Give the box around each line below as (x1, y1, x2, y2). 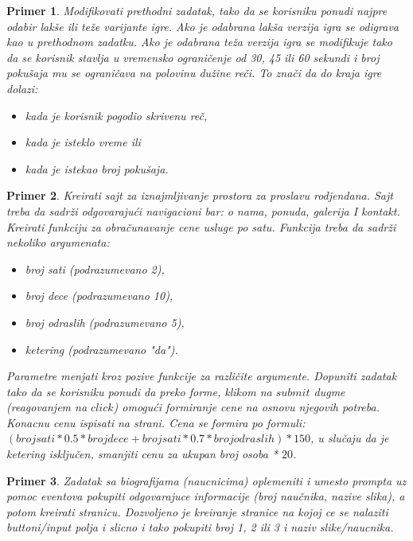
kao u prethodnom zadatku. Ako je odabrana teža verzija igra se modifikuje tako (6, 33, 392, 50)
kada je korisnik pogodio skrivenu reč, (25, 107, 208, 123)
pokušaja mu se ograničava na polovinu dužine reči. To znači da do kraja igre (6, 64, 382, 81)
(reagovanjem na (6, 399, 88, 415)
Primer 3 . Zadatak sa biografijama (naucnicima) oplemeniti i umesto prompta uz (6, 472, 407, 488)
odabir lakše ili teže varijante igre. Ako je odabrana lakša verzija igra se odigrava (6, 18, 399, 34)
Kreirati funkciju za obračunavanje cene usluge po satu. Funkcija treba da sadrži (6, 218, 396, 235)
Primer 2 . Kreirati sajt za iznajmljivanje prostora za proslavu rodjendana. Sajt (6, 187, 393, 204)
